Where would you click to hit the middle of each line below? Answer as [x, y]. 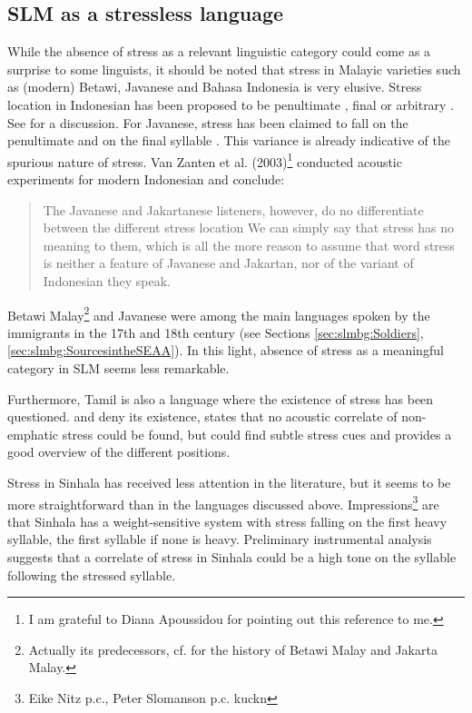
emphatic [33, 434]
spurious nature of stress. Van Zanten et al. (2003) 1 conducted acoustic [205, 160]
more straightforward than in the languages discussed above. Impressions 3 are [223, 502]
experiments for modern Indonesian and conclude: [146, 179]
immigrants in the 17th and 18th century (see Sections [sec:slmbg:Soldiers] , [216, 332]
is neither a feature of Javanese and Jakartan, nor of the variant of [228, 263]
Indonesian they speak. [107, 280]
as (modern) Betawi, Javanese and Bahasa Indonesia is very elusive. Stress [215, 87]
